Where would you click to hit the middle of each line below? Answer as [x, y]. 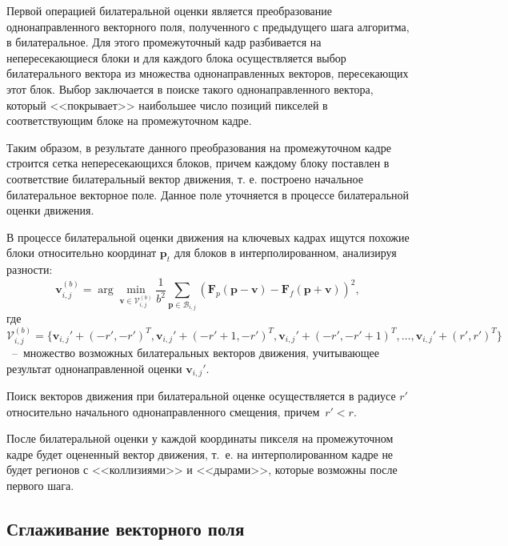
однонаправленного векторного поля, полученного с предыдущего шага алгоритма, [208, 26]
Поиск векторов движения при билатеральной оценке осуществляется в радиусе [201, 396]
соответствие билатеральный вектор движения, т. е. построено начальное [185, 178]
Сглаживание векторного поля [126, 528]
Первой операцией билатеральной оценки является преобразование [169, 10]
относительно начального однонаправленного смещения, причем [163, 411]
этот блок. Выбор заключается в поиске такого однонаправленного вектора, [190, 88]
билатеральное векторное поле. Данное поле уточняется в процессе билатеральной [208, 194]
